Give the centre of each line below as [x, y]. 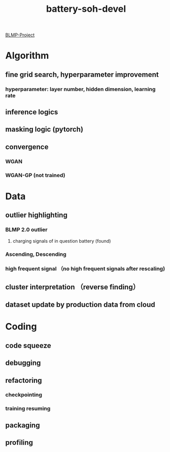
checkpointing [24, 395]
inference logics [32, 112]
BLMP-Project [20, 35]
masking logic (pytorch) [44, 129]
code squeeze [28, 345]
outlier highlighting [36, 215]
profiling [19, 443]
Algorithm [27, 56]
